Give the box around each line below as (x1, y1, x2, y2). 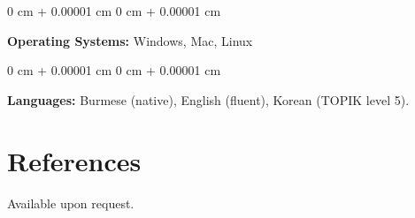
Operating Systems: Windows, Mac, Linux (7, 31, 253, 49)
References (7, 142, 142, 178)
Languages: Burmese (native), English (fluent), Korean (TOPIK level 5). (7, 90, 410, 109)
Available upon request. (7, 193, 134, 212)
